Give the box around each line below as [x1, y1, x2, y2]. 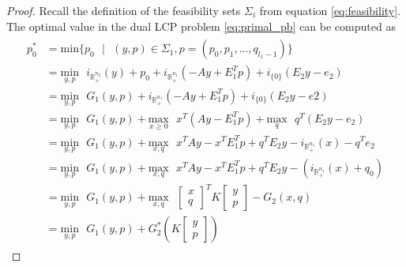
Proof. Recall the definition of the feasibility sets [6, 2, 241, 18]
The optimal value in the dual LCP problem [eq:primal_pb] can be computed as [6, 17, 396, 34]
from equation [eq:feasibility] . [259, 2, 401, 18]
